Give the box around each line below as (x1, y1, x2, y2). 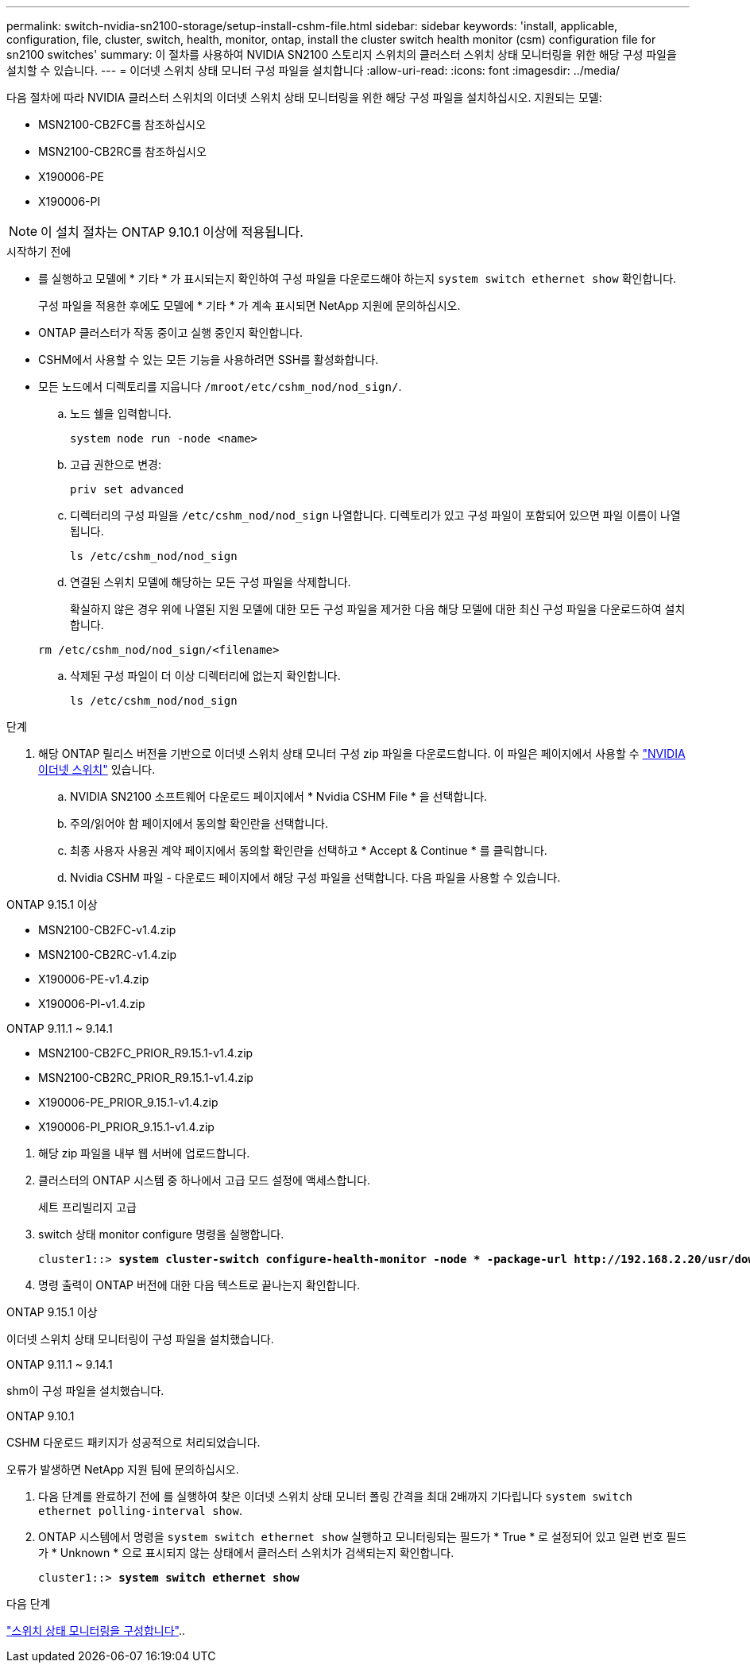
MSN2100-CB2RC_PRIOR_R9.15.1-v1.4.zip (38, 1071, 253, 1084)
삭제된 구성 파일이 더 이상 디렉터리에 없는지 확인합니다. (70, 669, 341, 682)
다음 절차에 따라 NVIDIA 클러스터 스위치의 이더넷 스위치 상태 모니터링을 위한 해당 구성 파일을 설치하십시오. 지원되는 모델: (6, 91, 602, 104)
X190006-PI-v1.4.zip (38, 997, 145, 1010)
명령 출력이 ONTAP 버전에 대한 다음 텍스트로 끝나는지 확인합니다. (38, 1278, 361, 1292)
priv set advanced (70, 483, 184, 496)
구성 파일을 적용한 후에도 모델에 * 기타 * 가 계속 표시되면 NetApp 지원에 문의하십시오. (38, 299, 461, 312)
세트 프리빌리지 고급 (38, 1200, 137, 1214)
